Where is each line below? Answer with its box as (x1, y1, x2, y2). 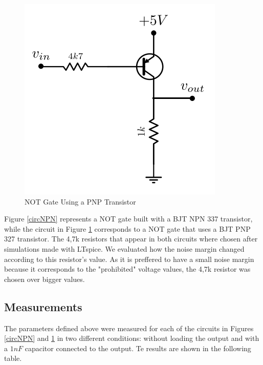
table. (4, 353, 22, 363)
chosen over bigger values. (4, 273, 85, 284)
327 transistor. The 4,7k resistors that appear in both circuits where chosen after (4, 233, 258, 244)
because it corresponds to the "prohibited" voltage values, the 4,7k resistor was (4, 263, 251, 274)
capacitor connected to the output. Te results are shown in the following (25, 342, 251, 353)
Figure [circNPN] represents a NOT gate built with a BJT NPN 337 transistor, (4, 213, 253, 224)
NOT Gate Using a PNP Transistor (25, 196, 136, 207)
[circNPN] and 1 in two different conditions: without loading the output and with (4, 333, 259, 343)
